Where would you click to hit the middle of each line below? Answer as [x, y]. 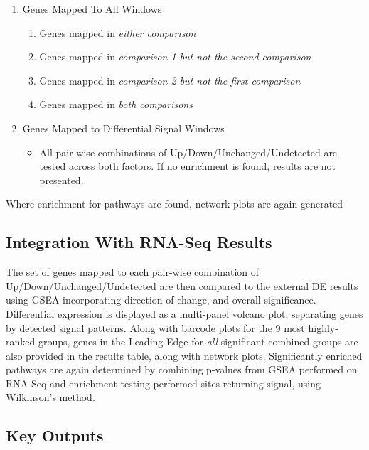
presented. [61, 180]
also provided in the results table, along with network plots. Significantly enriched [184, 355]
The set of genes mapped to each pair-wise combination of [133, 272]
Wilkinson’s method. [50, 397]
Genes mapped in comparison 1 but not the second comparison [175, 57]
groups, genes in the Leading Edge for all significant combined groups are [198, 342]
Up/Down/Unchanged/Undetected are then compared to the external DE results [182, 285]
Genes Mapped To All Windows [92, 9]
